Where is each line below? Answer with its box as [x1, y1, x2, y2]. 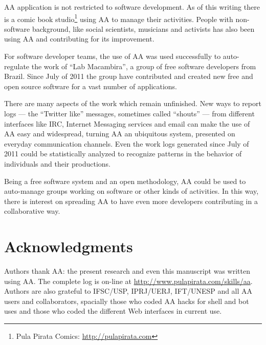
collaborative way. [4, 206, 60, 216]
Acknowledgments [4, 236, 133, 257]
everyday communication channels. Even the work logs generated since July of [4, 138, 249, 149]
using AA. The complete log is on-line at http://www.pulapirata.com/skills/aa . [4, 275, 253, 286]
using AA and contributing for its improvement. [4, 33, 154, 44]
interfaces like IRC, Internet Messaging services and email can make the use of [4, 118, 250, 129]
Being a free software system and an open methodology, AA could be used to [4, 175, 246, 186]
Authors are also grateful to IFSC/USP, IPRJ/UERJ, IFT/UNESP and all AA [4, 286, 253, 296]
